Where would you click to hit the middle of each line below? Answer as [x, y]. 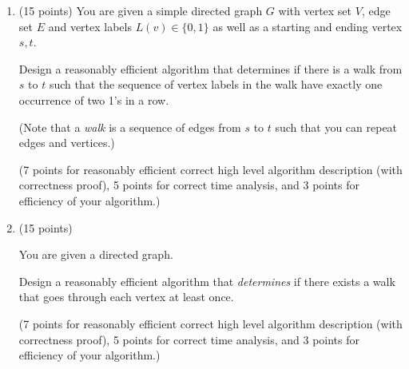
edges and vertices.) [67, 143]
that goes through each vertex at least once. [126, 297]
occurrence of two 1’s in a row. [94, 99]
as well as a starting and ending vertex [308, 26]
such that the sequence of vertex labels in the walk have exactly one [216, 84]
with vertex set [315, 10]
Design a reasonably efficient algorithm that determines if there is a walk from [210, 68]
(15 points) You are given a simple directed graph [141, 10]
